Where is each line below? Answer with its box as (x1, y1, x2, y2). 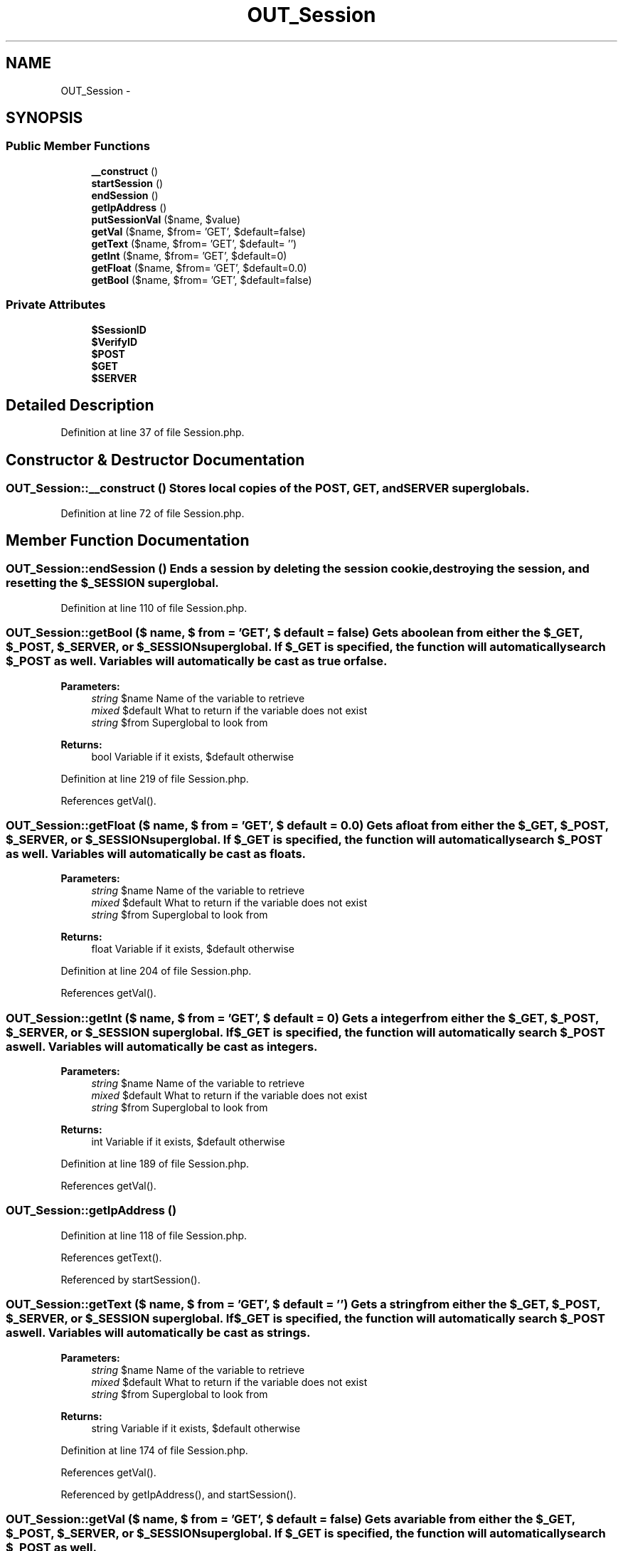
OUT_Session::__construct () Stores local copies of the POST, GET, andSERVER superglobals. (6, 481, 530, 496)
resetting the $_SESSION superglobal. (6, 576, 219, 591)
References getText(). (60, 1251, 162, 1264)
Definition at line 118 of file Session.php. (60, 1229, 247, 1242)
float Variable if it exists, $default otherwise (91, 943, 295, 956)
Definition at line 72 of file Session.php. (60, 507, 245, 519)
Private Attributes (6, 297, 106, 312)
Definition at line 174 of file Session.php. (60, 1444, 248, 1456)
